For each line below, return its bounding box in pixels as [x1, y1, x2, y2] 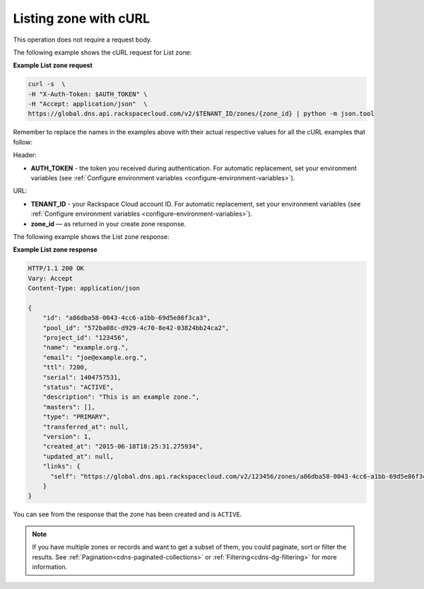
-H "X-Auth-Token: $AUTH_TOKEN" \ [28, 90, 148, 98]
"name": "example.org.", [42, 344, 129, 351]
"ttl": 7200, [42, 363, 88, 371]
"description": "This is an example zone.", [42, 393, 200, 401]
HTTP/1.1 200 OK [28, 264, 85, 272]
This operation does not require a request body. [13, 35, 152, 44]
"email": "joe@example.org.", [42, 354, 148, 361]
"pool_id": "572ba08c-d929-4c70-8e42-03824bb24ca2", [42, 324, 230, 332]
